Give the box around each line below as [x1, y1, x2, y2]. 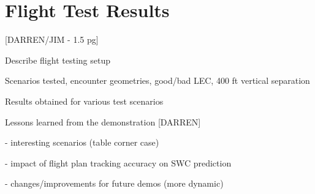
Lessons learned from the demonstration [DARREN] [5, 115, 201, 128]
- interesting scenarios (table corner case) [5, 136, 159, 149]
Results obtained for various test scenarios [5, 94, 164, 107]
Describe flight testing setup [5, 53, 110, 66]
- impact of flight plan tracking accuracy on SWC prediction [5, 156, 232, 169]
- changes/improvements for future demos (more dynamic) [5, 177, 224, 190]
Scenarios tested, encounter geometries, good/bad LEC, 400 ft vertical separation [5, 74, 310, 87]
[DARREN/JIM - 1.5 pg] [5, 33, 99, 46]
